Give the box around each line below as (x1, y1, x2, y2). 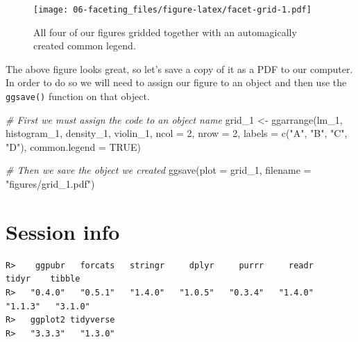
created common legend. (33, 38, 136, 53)
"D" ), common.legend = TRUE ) (6, 139, 142, 154)
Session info (6, 217, 120, 245)
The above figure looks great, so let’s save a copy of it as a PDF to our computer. (6, 61, 353, 76)
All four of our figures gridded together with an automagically (33, 24, 297, 39)
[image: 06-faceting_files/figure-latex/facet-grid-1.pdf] (33, 5, 312, 15)
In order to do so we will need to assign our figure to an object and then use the (6, 75, 347, 90)
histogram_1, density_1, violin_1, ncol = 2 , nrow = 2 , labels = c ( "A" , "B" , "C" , (6, 126, 348, 140)
